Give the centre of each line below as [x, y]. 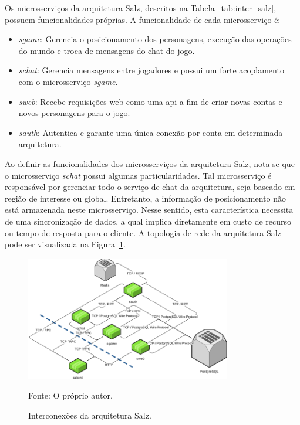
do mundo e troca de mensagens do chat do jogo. [107, 50]
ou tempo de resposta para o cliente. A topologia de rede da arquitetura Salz [143, 232]
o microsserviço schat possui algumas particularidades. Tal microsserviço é [138, 175]
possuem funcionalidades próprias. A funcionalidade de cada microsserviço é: [143, 19]
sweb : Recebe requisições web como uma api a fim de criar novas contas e [150, 101]
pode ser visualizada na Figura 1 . [65, 244]
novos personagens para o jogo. [74, 113]
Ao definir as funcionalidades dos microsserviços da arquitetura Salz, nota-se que [150, 163]
